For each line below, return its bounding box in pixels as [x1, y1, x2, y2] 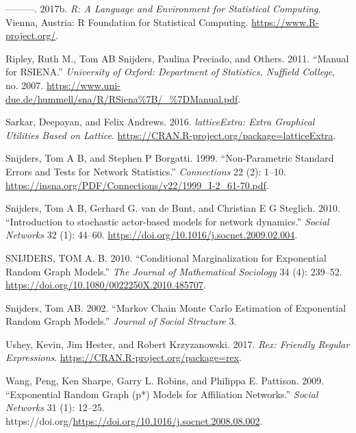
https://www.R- [251, 14, 319, 29]
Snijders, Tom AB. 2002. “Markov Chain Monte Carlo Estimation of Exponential [5, 300, 346, 314]
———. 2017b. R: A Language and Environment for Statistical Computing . [5, 1, 321, 15]
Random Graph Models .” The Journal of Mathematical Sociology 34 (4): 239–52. [5, 264, 342, 278]
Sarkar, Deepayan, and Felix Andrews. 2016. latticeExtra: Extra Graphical [5, 114, 315, 129]
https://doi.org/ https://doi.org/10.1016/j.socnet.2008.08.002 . [5, 413, 263, 428]
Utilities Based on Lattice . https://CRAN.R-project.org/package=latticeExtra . [5, 127, 336, 142]
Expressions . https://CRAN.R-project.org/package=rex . [5, 350, 242, 364]
